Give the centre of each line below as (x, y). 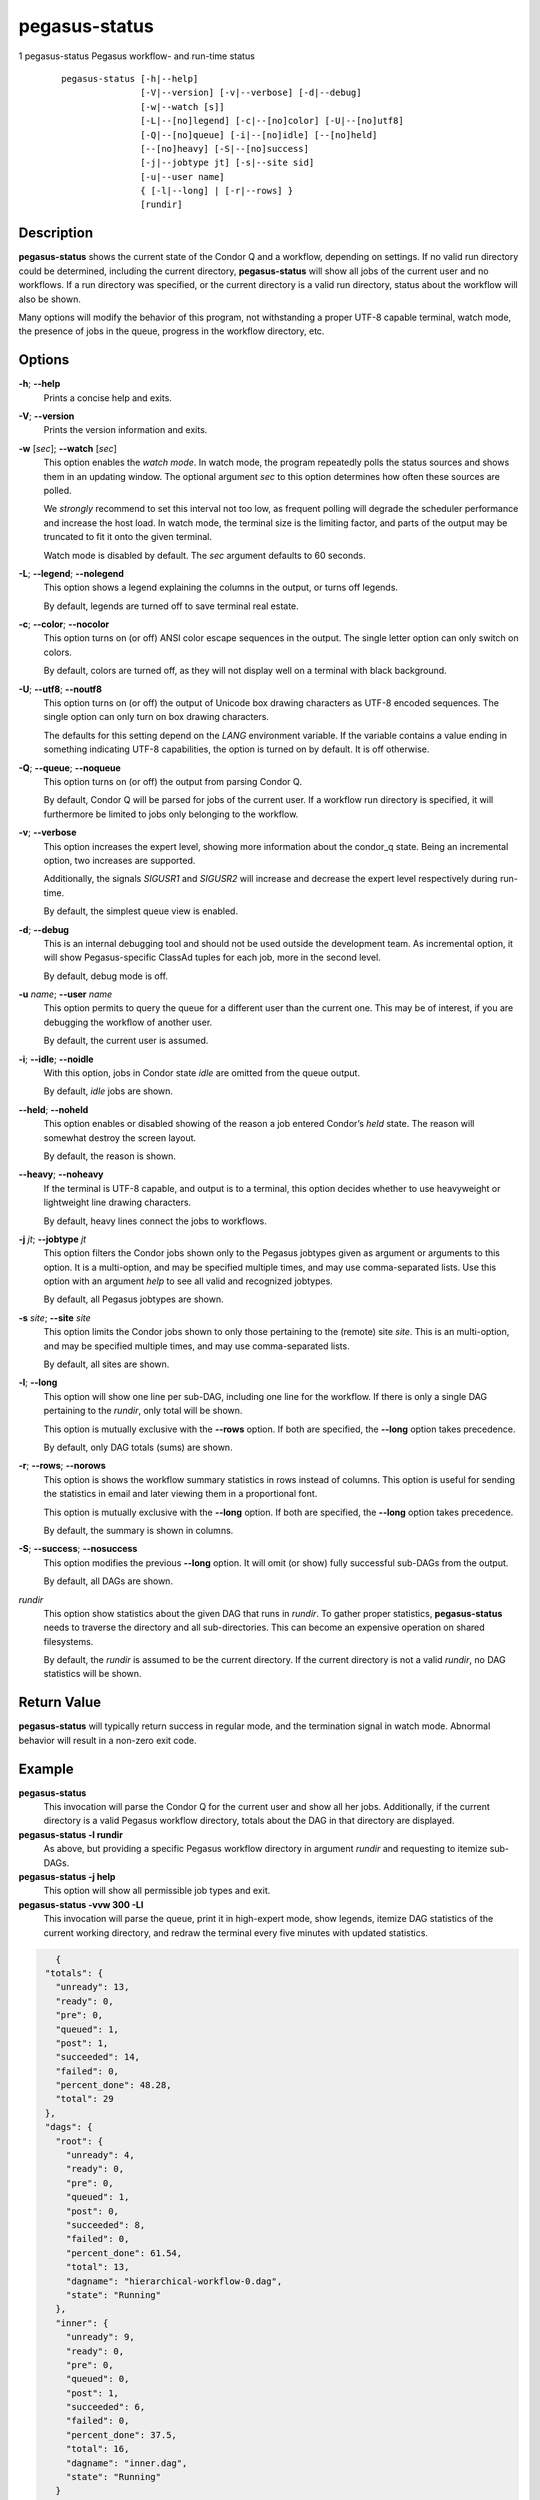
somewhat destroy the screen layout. (120, 1137)
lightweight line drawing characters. (117, 1202)
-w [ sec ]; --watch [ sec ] (67, 448)
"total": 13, (97, 2267)
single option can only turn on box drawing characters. (156, 717)
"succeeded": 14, (97, 2057)
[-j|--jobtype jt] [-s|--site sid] (227, 163)
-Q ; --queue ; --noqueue (70, 767)
